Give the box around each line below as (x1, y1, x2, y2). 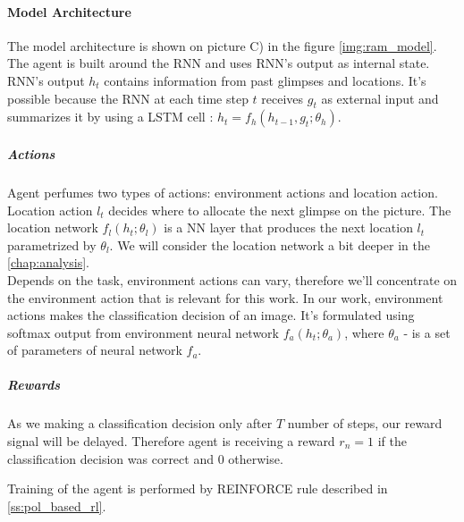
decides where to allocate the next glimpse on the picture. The (108, 200, 451, 219)
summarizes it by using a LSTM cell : (7, 107, 214, 126)
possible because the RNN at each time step (7, 88, 249, 107)
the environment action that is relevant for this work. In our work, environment (7, 288, 443, 307)
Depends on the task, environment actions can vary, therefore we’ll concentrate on (7, 270, 458, 289)
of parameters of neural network (7, 341, 182, 359)
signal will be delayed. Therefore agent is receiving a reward (7, 432, 335, 450)
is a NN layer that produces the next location (164, 218, 413, 237)
